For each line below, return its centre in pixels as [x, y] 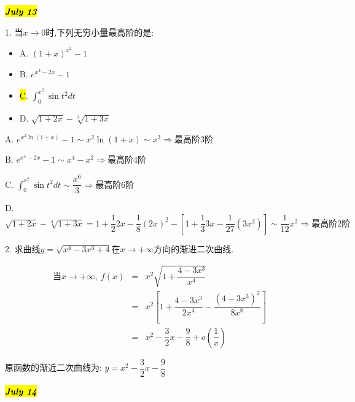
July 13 [21, 11]
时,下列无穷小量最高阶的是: [100, 32]
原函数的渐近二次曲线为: [53, 367]
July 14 [21, 391]
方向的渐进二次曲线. [194, 248]
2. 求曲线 [23, 248]
